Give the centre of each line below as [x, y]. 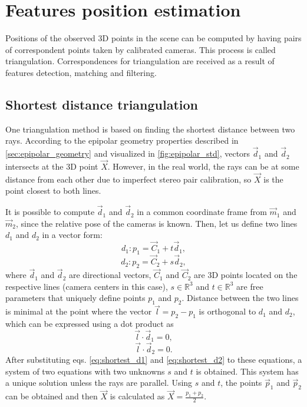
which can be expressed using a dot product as [90, 324]
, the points [241, 383]
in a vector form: [72, 235]
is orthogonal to [227, 311]
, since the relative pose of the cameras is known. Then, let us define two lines [156, 223]
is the [273, 179]
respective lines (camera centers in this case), [87, 286]
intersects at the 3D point [52, 166]
